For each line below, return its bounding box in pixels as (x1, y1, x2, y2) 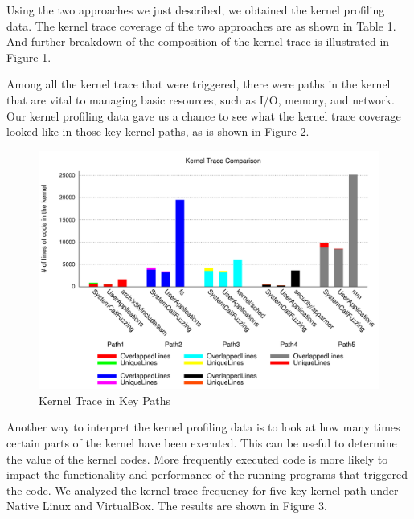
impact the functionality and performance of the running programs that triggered (6, 466, 408, 483)
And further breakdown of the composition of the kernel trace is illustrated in (6, 33, 390, 50)
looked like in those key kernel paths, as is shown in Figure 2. (6, 123, 309, 140)
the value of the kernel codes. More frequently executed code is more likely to (6, 450, 388, 467)
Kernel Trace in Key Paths (39, 391, 171, 408)
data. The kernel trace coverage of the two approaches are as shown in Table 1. (6, 17, 396, 34)
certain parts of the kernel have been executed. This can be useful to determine (6, 435, 397, 451)
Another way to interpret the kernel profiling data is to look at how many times (6, 419, 400, 435)
